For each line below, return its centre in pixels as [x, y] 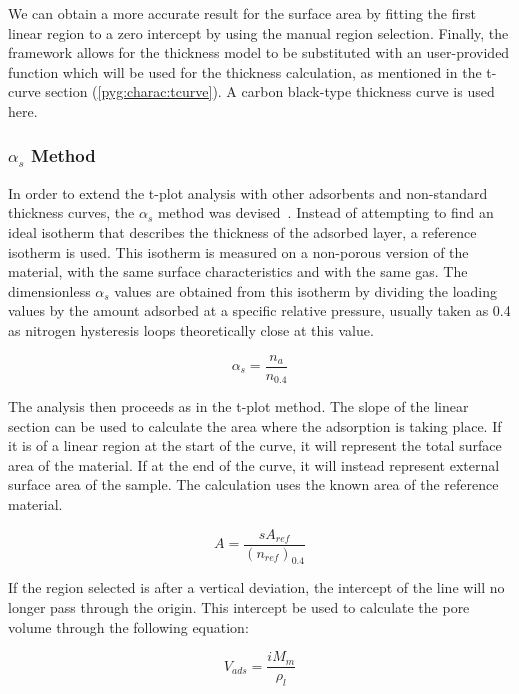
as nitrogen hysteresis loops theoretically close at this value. [191, 329]
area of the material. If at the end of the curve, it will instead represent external [254, 464]
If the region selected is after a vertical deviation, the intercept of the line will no [256, 587]
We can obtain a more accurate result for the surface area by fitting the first [242, 13]
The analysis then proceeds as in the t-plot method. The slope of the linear [238, 406]
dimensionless [49, 290]
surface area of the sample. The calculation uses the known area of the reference [253, 484]
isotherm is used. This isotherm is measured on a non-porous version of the [238, 251]
